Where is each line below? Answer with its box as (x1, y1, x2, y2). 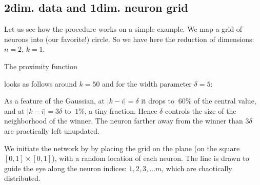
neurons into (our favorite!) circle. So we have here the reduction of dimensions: (4, 33, 254, 44)
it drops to (141, 95, 174, 106)
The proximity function (4, 60, 77, 71)
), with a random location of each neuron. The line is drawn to (52, 153, 249, 163)
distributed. (4, 173, 41, 183)
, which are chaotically (162, 162, 232, 173)
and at (4, 105, 25, 116)
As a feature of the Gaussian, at (4, 95, 105, 106)
